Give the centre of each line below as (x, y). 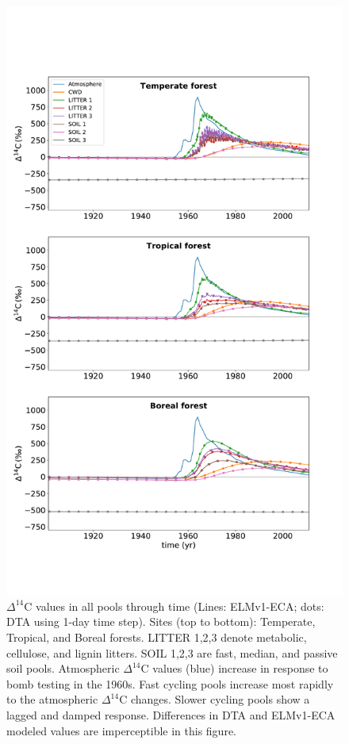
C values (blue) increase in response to (234, 668)
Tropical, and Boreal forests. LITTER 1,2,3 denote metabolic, (157, 637)
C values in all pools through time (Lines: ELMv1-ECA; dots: (174, 606)
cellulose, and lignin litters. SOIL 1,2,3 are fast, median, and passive (172, 652)
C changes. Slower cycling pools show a (215, 699)
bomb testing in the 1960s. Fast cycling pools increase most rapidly (170, 683)
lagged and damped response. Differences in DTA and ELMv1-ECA (171, 714)
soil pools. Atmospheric (63, 668)
